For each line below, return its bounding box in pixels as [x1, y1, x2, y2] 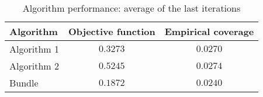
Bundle [9, 76, 39, 89]
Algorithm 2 [9, 59, 59, 72]
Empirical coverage [164, 25, 254, 38]
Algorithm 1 [9, 42, 59, 56]
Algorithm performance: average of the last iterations [22, 1, 241, 15]
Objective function [68, 25, 155, 38]
